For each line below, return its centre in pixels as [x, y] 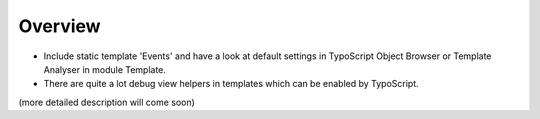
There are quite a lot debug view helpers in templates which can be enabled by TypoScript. [231, 84]
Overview [59, 26]
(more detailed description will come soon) [106, 102]
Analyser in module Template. [105, 69]
